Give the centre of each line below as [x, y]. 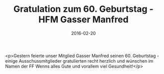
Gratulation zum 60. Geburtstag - [83, 9]
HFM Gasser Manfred [83, 19]
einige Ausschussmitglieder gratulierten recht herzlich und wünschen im [79, 61]
